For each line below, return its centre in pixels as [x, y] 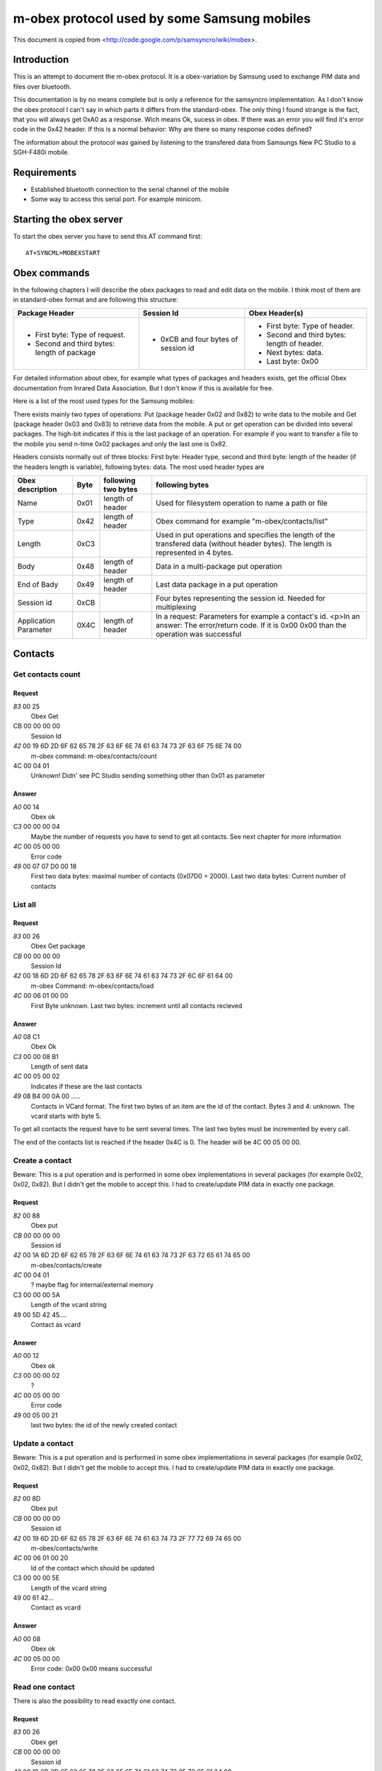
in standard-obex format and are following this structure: [95, 300]
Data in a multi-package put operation [219, 566]
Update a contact [43, 1443]
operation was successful [199, 634]
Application [36, 621]
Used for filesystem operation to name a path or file [242, 503]
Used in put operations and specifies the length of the [245, 535]
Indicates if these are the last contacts [87, 1086]
